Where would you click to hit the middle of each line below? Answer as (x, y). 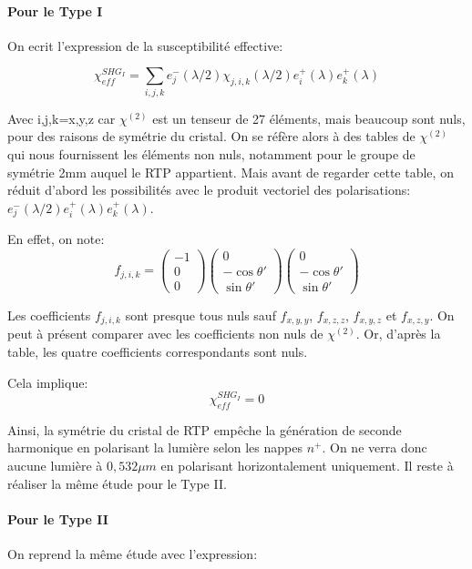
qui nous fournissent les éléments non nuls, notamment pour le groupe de (211, 153)
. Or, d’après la (398, 334)
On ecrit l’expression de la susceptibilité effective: (145, 45)
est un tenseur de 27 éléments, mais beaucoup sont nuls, (309, 118)
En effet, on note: (56, 239)
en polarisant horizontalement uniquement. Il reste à (307, 465)
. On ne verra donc (375, 447)
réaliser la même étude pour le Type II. (117, 483)
